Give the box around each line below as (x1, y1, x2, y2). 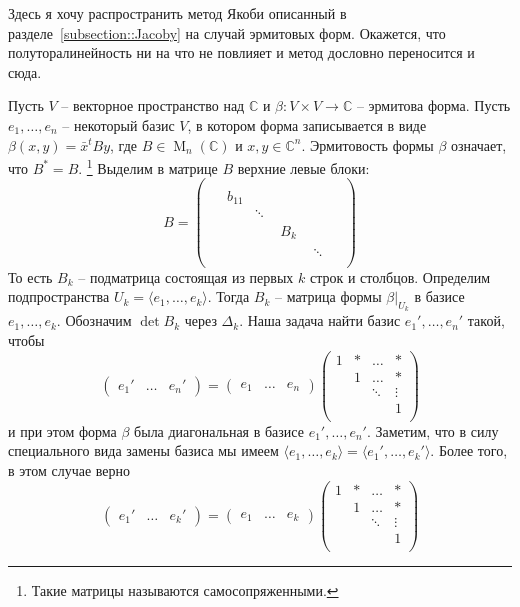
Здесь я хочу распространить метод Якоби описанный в (8, 3, 347, 23)
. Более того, (430, 440, 508, 461)
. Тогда (207, 286, 250, 307)
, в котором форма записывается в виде (187, 114, 427, 135)
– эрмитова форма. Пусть (356, 95, 511, 116)
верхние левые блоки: (237, 157, 370, 178)
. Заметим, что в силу (366, 420, 499, 441)
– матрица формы (275, 286, 382, 307)
